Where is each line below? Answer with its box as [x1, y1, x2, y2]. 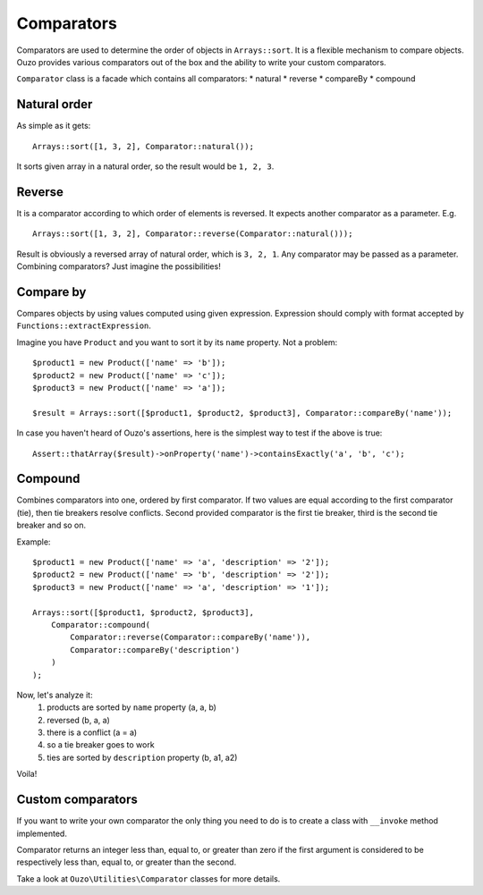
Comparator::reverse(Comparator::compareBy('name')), [70, 632, 311, 643]
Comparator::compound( [50, 620, 151, 629]
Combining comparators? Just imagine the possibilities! [16, 261, 221, 272]
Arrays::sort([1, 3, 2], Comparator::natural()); [32, 141, 255, 151]
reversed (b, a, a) [47, 714, 111, 725]
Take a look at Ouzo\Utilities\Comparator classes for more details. [16, 873, 281, 884]
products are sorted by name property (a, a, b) [47, 702, 216, 713]
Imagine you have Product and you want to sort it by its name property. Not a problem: [16, 336, 338, 348]
